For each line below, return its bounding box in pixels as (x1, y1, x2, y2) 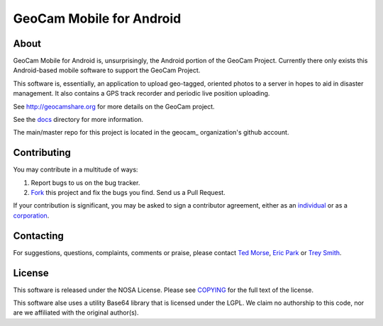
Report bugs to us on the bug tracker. (30, 178, 140, 187)
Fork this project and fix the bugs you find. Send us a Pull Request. (30, 189, 226, 197)
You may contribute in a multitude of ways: (13, 165, 138, 174)
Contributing (13, 147, 71, 159)
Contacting (13, 230, 64, 242)
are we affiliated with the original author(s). (13, 308, 139, 317)
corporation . (13, 211, 50, 220)
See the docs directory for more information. (13, 116, 144, 124)
